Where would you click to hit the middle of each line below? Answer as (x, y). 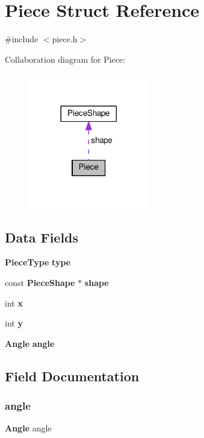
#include (22, 39)
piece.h (65, 39)
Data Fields (42, 237)
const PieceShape (40, 282)
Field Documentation (72, 376)
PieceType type (38, 262)
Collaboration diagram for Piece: (65, 59)
